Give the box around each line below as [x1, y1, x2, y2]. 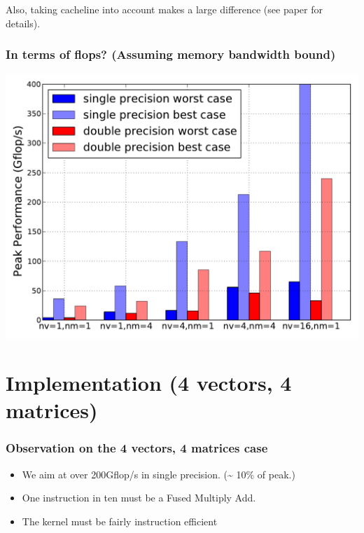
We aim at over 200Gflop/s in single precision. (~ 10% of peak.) [22, 466, 295, 481]
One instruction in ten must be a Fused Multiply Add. [22, 490, 256, 505]
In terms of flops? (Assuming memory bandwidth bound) [6, 46, 336, 63]
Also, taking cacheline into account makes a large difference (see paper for [6, 2, 323, 16]
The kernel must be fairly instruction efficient [22, 513, 218, 528]
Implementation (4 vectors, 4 [6, 368, 292, 397]
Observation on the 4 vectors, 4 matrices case [6, 439, 268, 457]
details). [6, 15, 41, 30]
